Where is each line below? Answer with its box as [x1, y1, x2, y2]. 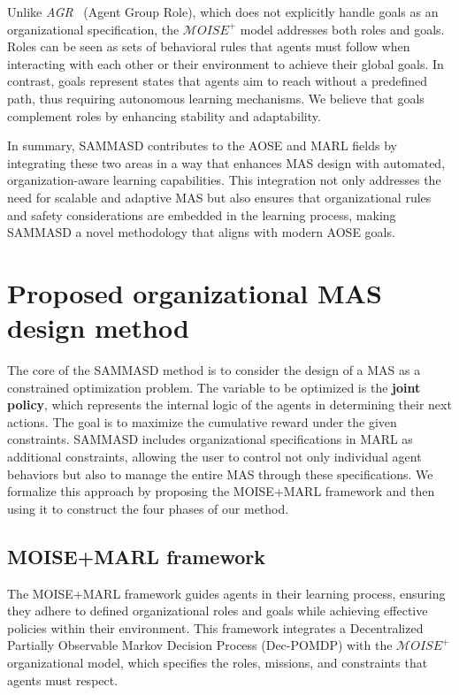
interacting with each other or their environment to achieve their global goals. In [7, 54, 444, 73]
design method [7, 309, 189, 346]
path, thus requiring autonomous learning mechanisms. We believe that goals [7, 88, 425, 107]
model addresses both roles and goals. [240, 19, 445, 38]
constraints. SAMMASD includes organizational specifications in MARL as [7, 430, 413, 448]
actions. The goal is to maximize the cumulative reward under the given [7, 412, 397, 431]
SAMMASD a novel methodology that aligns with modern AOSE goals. [7, 223, 395, 241]
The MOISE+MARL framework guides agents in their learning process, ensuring [7, 584, 446, 602]
